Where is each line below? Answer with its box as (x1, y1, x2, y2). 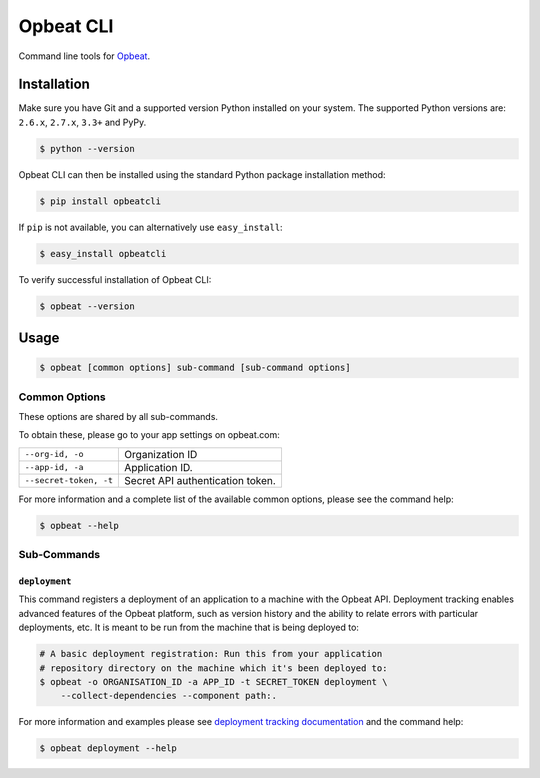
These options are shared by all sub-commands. (18, 411, 219, 423)
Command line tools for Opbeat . (18, 50, 150, 62)
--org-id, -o (24, 449, 84, 460)
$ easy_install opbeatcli (39, 248, 167, 259)
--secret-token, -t (24, 475, 114, 486)
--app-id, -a (24, 462, 84, 473)
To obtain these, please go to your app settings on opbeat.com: (18, 429, 280, 441)
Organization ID (124, 447, 198, 461)
